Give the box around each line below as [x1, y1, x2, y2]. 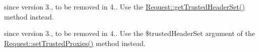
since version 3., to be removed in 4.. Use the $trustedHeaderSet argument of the [4, 28, 255, 38]
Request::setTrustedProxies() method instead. [4, 37, 146, 48]
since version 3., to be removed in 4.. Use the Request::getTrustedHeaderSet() [4, 1, 245, 11]
